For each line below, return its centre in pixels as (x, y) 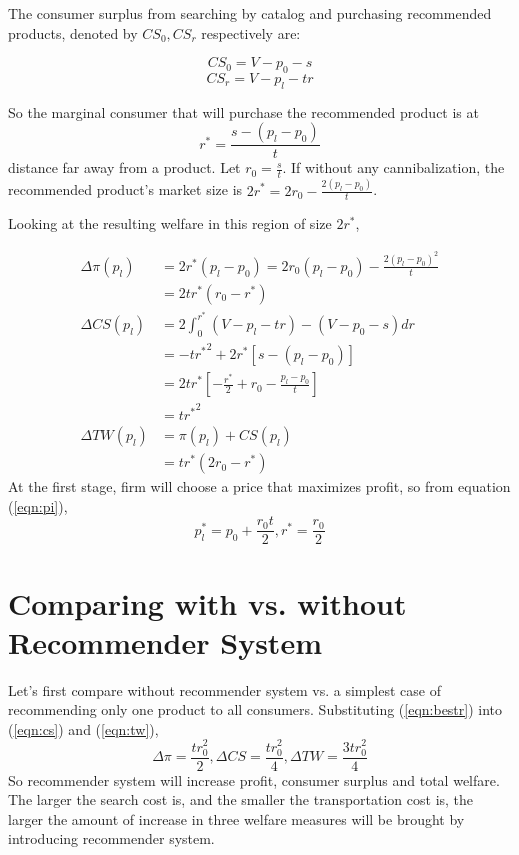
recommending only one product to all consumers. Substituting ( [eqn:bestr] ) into (255, 709)
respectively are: (251, 32)
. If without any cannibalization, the (393, 167)
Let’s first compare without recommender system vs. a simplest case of (224, 689)
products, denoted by (73, 32)
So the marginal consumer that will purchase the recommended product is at (243, 111)
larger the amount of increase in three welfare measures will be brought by (236, 818)
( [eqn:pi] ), (38, 505)
